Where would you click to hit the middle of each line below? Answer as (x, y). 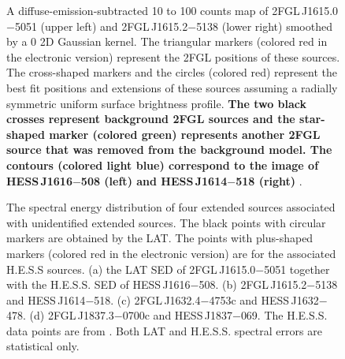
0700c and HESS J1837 (177, 315)
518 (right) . (269, 180)
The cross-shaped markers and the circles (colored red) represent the (172, 72)
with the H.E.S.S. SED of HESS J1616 (98, 284)
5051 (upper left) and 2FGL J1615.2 (101, 26)
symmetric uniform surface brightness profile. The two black (157, 103)
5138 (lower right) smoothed (264, 26)
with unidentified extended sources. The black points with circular (166, 222)
